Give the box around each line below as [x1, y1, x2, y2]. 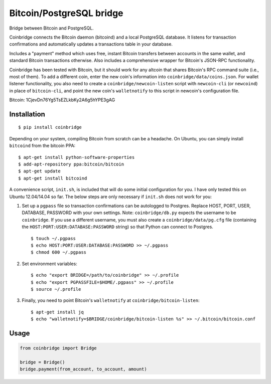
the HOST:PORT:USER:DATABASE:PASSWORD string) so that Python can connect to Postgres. [22, 224, 213, 230]
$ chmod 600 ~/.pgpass [31, 250, 87, 255]
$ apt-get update [18, 168, 61, 174]
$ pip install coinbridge [18, 124, 82, 130]
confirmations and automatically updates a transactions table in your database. [9, 41, 173, 47]
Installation [9, 110, 45, 118]
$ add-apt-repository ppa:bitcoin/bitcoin [18, 161, 124, 167]
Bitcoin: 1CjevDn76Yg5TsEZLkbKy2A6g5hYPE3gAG [9, 97, 115, 103]
